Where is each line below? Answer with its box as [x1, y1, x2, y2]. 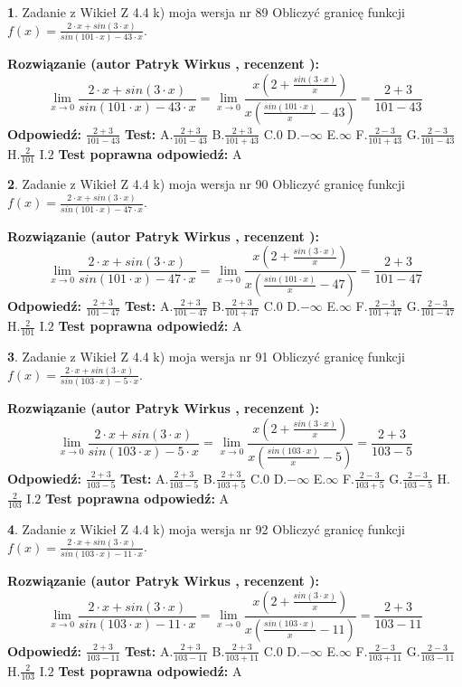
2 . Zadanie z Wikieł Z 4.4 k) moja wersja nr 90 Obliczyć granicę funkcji [7, 174, 405, 193]
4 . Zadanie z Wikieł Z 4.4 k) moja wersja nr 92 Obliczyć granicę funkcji [7, 519, 405, 538]
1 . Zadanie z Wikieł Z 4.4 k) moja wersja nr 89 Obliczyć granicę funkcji [7, 3, 405, 21]
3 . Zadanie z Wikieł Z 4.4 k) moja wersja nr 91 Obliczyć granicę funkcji [7, 346, 405, 365]
